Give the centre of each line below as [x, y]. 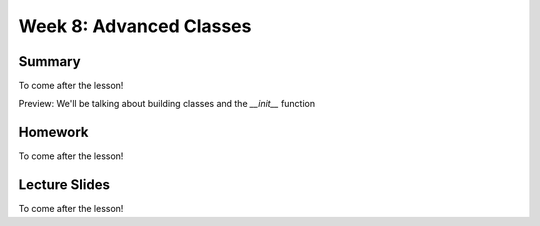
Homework [53, 132]
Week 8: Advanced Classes [135, 26]
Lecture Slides [64, 185]
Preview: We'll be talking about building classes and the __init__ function [166, 104]
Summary [49, 61]
